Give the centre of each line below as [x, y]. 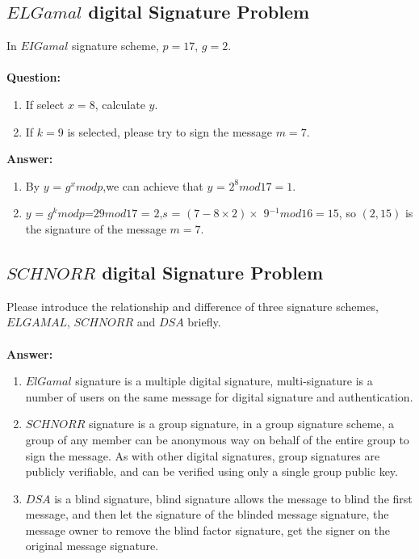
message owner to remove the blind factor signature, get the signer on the [207, 530]
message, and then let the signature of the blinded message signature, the [207, 514]
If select [45, 104]
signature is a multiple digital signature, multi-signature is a [224, 381]
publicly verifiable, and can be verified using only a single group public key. [212, 471]
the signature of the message [96, 228]
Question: [34, 77]
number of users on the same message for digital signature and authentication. [219, 396]
